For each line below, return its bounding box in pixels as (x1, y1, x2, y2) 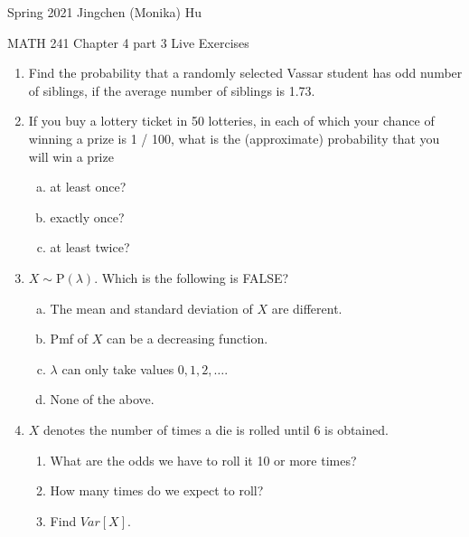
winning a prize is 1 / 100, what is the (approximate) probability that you (28, 128, 440, 147)
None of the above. (50, 390, 155, 409)
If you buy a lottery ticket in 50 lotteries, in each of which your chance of (28, 111, 435, 130)
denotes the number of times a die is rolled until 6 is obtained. (43, 419, 389, 438)
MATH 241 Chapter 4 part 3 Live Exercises (7, 33, 249, 52)
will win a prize (28, 146, 114, 165)
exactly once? (50, 207, 125, 226)
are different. (271, 298, 342, 317)
